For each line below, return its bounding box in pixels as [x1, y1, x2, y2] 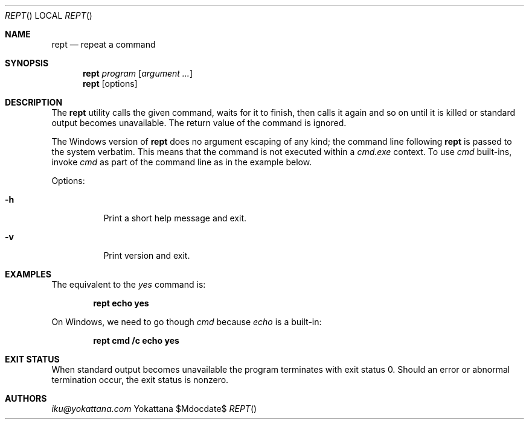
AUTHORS [5, 393, 47, 403]
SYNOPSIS [5, 58, 49, 68]
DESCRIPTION [5, 97, 63, 107]
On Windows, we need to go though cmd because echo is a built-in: [51, 317, 322, 327]
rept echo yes [93, 298, 149, 308]
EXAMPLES [5, 269, 51, 279]
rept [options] [83, 78, 138, 89]
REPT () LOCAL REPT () [5, 10, 92, 21]
